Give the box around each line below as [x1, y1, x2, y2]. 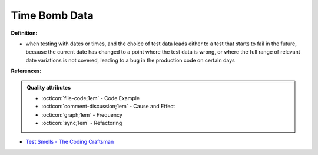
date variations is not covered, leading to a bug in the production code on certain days [25, 57, 235, 64]
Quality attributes [26, 84, 71, 91]
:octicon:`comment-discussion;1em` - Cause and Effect [41, 103, 175, 110]
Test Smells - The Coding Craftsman [25, 138, 114, 146]
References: [11, 68, 42, 75]
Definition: [11, 29, 38, 37]
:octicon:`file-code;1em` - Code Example [41, 94, 140, 101]
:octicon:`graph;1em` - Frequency [41, 111, 123, 118]
